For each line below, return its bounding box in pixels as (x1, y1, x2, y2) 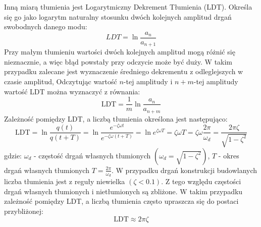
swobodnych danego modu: (4, 21, 87, 32)
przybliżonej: (4, 205, 43, 216)
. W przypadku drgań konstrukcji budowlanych (112, 164, 257, 175)
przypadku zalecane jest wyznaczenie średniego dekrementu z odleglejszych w (4, 66, 243, 77)
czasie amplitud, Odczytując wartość (4, 76, 117, 87)
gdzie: (4, 150, 22, 160)
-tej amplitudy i (123, 76, 173, 87)
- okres (218, 150, 239, 160)
